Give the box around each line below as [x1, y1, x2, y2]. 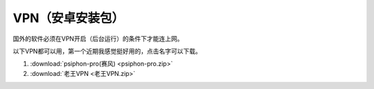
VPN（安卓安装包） [12, 10, 125, 26]
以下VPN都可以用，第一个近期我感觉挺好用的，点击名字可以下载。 [12, 47, 202, 55]
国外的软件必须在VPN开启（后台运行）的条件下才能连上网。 [12, 34, 184, 43]
